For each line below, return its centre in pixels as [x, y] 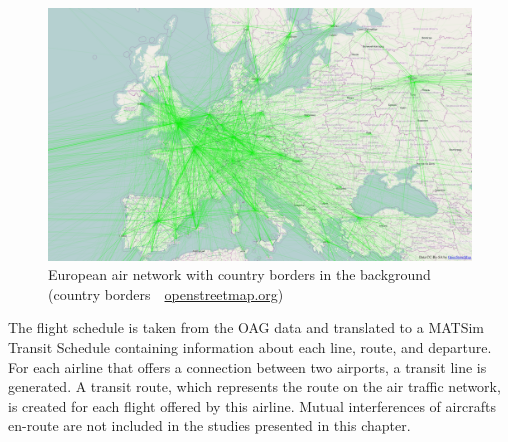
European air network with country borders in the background [239, 274]
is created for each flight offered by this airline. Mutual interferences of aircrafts [252, 405]
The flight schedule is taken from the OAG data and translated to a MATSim [246, 327]
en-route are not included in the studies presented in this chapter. [209, 425]
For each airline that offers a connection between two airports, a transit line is [247, 366]
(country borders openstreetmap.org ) [166, 293]
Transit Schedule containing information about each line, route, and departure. [250, 346]
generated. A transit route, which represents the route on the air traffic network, [254, 386]
